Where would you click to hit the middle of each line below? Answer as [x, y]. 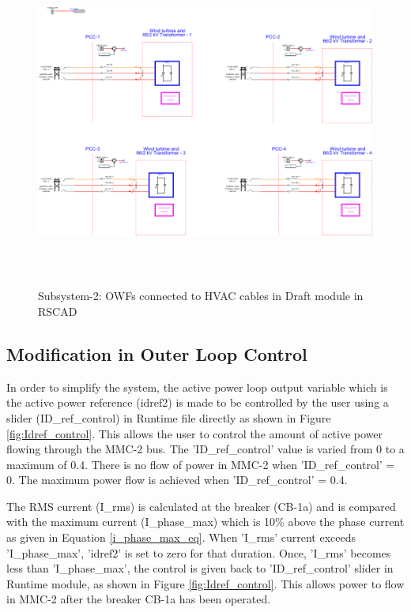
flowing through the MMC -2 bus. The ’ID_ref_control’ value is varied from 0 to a [205, 449]
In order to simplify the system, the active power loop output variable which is [197, 387]
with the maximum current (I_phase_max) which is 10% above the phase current [205, 522]
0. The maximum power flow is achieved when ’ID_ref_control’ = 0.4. [177, 480]
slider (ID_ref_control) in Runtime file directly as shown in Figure [169, 417]
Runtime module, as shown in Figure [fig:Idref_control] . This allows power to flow [205, 583]
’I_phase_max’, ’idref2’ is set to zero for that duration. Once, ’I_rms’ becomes [199, 552]
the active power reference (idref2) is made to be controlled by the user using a [198, 402]
